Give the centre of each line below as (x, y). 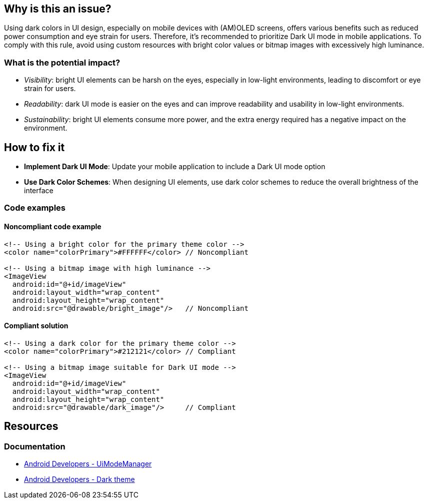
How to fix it (34, 147)
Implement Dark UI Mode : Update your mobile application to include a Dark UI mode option (175, 167)
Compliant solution (36, 326)
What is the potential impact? (62, 62)
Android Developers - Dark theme (79, 479)
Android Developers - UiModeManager (88, 464)
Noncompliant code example (53, 226)
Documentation (35, 446)
